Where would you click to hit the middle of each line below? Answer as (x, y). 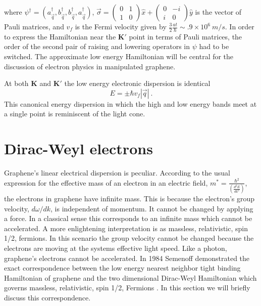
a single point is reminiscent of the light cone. (75, 114)
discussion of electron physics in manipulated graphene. (90, 66)
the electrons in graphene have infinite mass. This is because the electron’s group (129, 199)
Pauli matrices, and (34, 26)
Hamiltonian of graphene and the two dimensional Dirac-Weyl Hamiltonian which (130, 277)
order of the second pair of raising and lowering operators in (97, 46)
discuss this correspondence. (47, 298)
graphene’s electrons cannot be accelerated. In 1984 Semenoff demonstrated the (127, 258)
